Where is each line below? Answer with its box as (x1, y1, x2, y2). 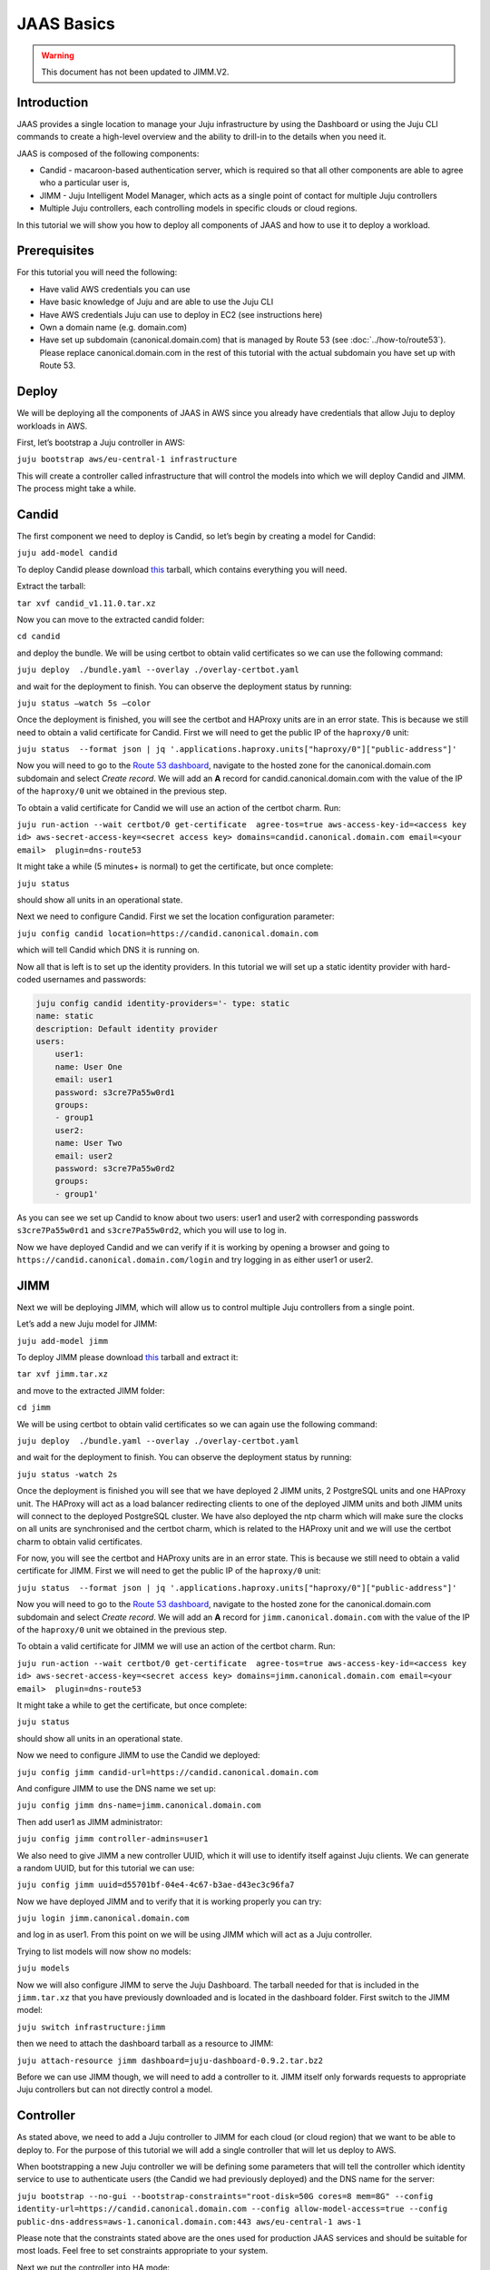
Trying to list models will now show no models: (16, 1946, 191, 1957)
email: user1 (54, 1074, 113, 1085)
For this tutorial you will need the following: (16, 267, 178, 278)
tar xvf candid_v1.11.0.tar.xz (16, 597, 156, 608)
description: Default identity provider (35, 1023, 218, 1034)
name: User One (54, 1061, 122, 1071)
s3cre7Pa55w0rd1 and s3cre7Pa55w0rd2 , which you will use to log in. (16, 1225, 288, 1236)
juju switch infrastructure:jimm (16, 2021, 166, 2032)
